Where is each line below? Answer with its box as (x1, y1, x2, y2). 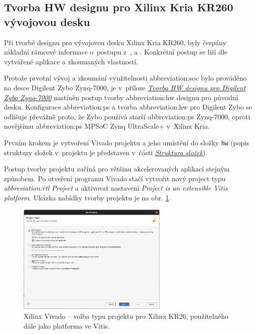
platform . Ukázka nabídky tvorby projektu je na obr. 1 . (4, 192, 171, 202)
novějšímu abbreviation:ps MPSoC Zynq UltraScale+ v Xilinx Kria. (4, 121, 210, 131)
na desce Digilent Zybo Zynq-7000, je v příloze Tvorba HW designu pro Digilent (4, 82, 246, 92)
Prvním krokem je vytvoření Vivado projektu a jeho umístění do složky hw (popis (4, 137, 249, 147)
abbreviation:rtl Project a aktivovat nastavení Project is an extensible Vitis (4, 183, 228, 193)
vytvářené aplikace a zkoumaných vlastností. (4, 56, 138, 66)
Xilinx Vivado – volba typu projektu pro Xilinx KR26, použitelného (24, 311, 228, 321)
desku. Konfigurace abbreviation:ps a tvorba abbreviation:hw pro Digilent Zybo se (4, 102, 252, 112)
